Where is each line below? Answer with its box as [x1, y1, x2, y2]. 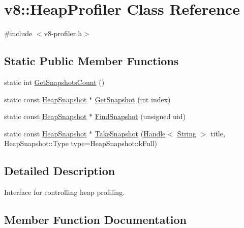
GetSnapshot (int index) [95, 94, 171, 104]
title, [210, 128, 225, 138]
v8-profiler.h [44, 28, 82, 39]
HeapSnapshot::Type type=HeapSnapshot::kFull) [4, 138, 158, 149]
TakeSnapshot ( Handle [95, 128, 166, 138]
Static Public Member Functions [4, 53, 179, 69]
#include [4, 28, 33, 39]
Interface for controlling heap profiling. [4, 187, 125, 197]
